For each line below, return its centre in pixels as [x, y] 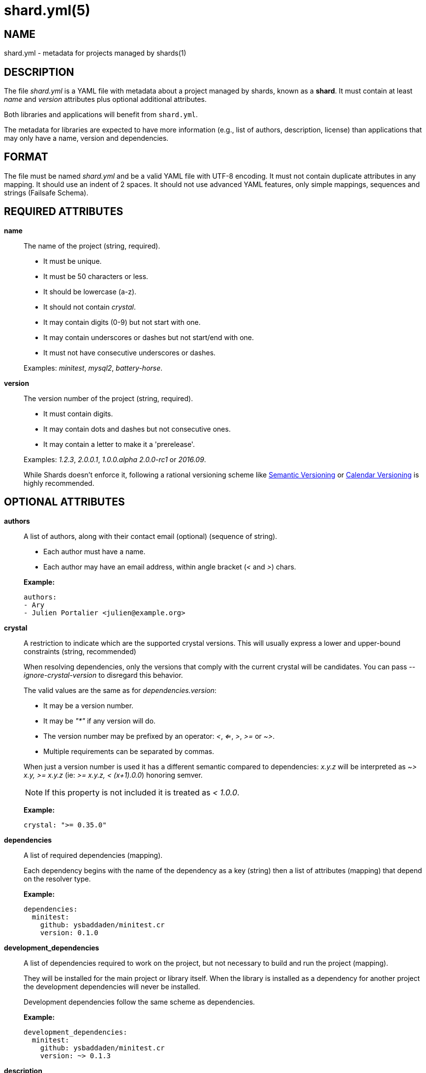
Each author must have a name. [94, 551]
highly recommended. [59, 483]
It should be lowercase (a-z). [90, 291]
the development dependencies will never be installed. [112, 986]
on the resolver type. [57, 879]
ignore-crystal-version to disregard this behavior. [103, 675]
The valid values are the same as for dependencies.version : [120, 690]
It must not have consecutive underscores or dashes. [130, 352]
